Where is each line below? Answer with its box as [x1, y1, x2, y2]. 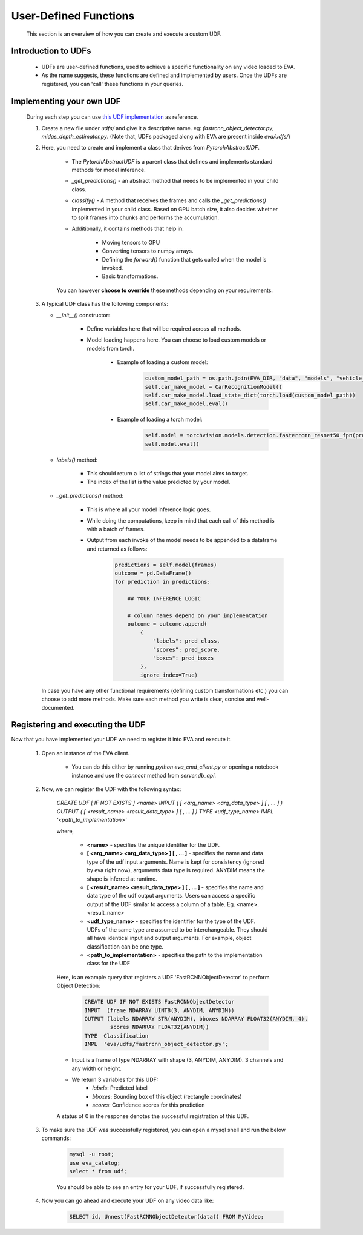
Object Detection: [56, 982, 100, 990]
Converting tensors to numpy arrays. [102, 247, 194, 254]
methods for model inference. [71, 167, 146, 174]
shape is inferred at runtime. [87, 875, 157, 882]
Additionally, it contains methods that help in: [71, 225, 184, 233]
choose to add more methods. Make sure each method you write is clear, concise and [41, 695, 255, 703]
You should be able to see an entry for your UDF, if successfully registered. [56, 1184, 244, 1191]
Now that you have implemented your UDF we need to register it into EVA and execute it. [11, 736, 232, 743]
